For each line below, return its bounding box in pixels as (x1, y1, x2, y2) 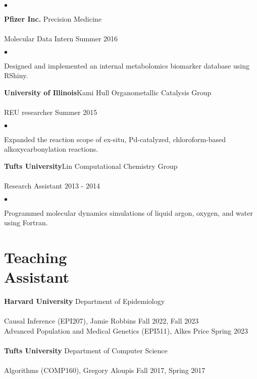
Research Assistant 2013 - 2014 (4, 180, 100, 191)
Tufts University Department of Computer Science (4, 345, 168, 356)
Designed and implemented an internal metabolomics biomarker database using (4, 60, 249, 71)
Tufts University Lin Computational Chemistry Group (4, 160, 178, 171)
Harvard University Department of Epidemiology (4, 296, 165, 306)
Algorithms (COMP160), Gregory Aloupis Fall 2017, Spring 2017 (4, 365, 205, 375)
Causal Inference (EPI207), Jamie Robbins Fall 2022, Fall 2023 (4, 315, 199, 326)
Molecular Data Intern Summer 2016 (4, 33, 118, 44)
